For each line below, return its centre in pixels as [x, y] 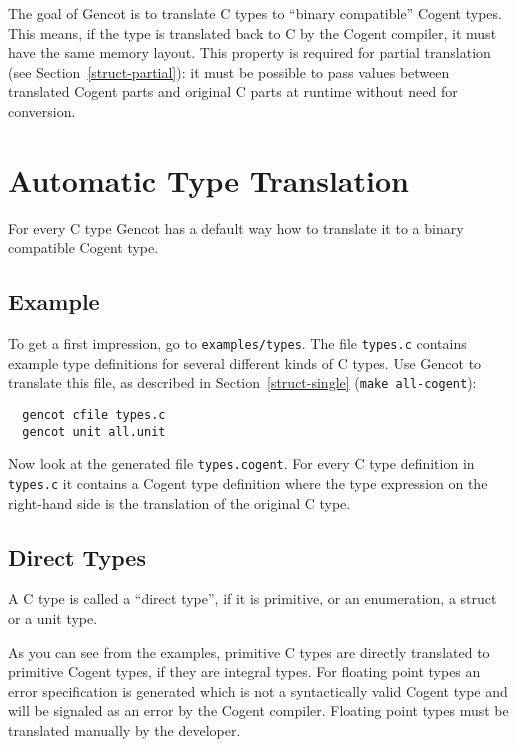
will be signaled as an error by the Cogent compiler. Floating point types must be [258, 710]
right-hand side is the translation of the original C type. [179, 502]
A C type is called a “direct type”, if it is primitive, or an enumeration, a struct [252, 598]
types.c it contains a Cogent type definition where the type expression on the [248, 482]
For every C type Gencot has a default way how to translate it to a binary [236, 227]
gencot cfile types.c [94, 414]
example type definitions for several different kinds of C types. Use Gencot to [245, 362]
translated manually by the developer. [124, 729]
